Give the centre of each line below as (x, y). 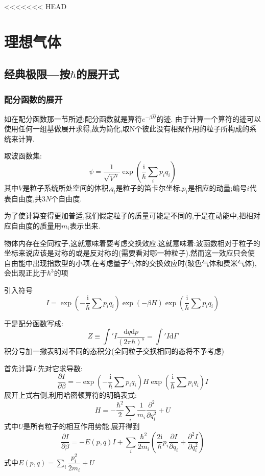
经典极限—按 (37, 74)
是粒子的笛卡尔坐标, (149, 187)
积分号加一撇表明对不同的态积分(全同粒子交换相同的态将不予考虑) (114, 351)
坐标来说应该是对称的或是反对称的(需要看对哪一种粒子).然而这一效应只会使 (129, 253)
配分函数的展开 (33, 99)
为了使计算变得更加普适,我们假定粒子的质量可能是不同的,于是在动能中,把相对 (132, 216)
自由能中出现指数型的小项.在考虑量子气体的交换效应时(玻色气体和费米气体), (130, 263)
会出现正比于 (26, 273)
